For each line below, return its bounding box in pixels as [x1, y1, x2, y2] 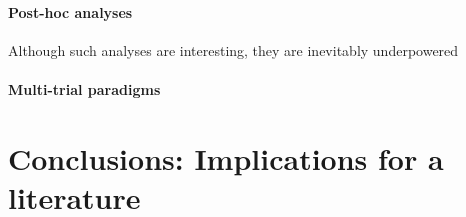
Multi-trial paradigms [8, 78, 161, 99]
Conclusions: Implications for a [8, 137, 444, 178]
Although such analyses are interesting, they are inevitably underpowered [8, 39, 459, 60]
